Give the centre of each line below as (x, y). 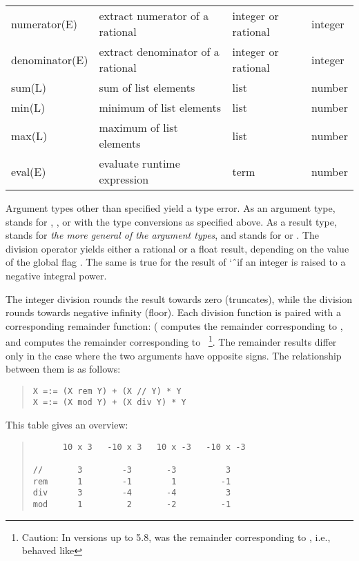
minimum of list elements (160, 107)
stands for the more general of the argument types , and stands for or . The (163, 235)
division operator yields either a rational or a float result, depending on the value (177, 248)
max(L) (29, 135)
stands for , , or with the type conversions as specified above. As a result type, (171, 221)
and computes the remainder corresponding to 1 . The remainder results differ (171, 341)
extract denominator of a (159, 51)
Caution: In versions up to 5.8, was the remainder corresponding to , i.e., (176, 537)
